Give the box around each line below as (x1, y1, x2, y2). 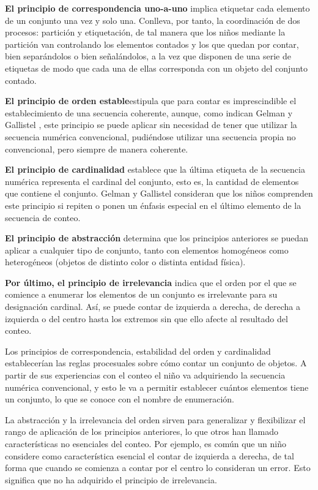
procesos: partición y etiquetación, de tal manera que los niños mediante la (5, 26, 286, 39)
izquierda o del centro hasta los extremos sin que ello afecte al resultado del (5, 312, 288, 325)
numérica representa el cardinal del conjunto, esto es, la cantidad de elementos (5, 175, 299, 187)
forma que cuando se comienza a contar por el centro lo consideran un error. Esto (5, 461, 311, 474)
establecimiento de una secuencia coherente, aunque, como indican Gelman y (5, 106, 293, 119)
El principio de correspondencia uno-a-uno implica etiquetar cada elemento (5, 2, 310, 14)
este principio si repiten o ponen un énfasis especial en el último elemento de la (5, 198, 301, 211)
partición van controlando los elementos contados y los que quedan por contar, (5, 37, 299, 50)
